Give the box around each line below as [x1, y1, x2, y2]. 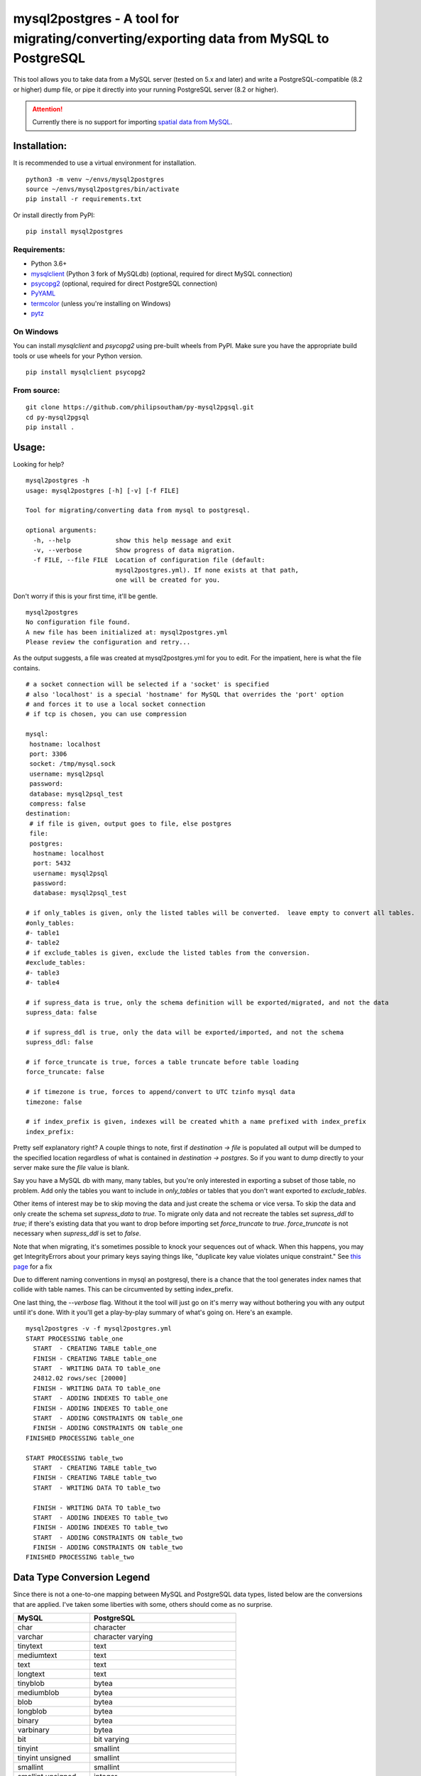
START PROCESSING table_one [26, 1334, 124, 1343]
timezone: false [26, 1098, 82, 1106]
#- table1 [26, 929, 60, 937]
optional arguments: [26, 526, 97, 534]
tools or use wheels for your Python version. [13, 352, 143, 360]
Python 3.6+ [31, 259, 67, 268]
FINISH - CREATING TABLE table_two [33, 1474, 158, 1482]
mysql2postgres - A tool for [13, 11, 180, 26]
